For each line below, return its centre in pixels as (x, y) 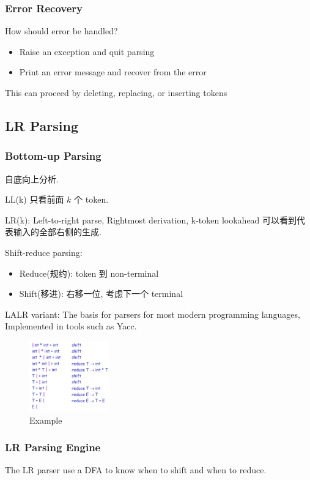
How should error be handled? (61, 31)
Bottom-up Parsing (53, 156)
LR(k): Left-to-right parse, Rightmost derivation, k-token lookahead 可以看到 (151, 219)
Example (46, 420)
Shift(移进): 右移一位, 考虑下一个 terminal (101, 294)
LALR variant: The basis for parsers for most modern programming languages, (153, 314)
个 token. (91, 199)
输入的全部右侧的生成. (57, 232)
